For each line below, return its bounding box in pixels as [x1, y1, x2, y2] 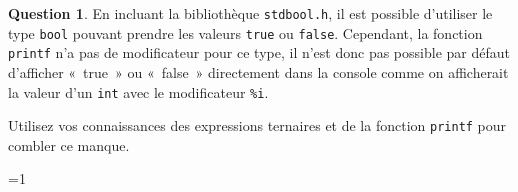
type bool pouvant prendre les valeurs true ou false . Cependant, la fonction [8, 22, 483, 43]
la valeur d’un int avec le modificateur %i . [8, 81, 269, 102]
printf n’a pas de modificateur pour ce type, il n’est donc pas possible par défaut [8, 42, 510, 63]
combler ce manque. [8, 134, 130, 155]
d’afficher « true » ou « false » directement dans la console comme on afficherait [8, 61, 509, 82]
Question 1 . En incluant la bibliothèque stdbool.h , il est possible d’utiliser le [8, 3, 493, 23]
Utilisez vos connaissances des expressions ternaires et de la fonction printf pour [8, 115, 507, 136]
